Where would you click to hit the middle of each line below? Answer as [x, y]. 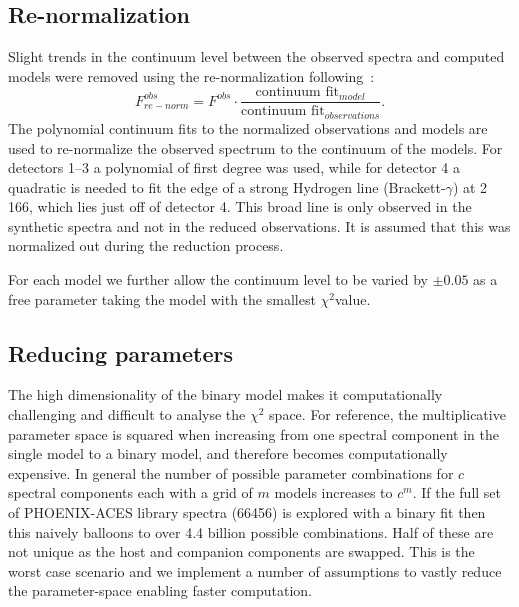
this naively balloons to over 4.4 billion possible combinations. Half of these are [251, 531]
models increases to [333, 492]
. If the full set [457, 492]
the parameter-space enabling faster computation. [160, 590]
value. [352, 298]
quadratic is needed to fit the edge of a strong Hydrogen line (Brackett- [227, 186]
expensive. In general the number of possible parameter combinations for [231, 472]
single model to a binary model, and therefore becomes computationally [228, 453]
